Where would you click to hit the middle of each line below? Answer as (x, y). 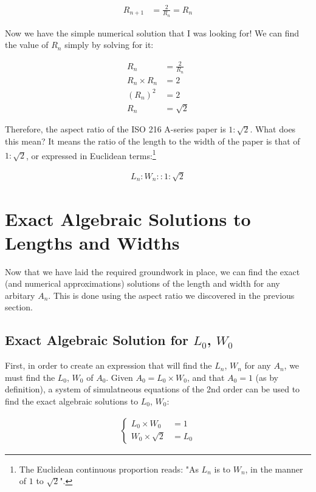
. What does (273, 129)
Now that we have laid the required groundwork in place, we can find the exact (153, 271)
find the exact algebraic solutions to (72, 401)
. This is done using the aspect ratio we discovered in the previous (171, 295)
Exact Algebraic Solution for (97, 340)
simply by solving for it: (109, 45)
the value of (27, 45)
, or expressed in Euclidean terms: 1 (91, 154)
